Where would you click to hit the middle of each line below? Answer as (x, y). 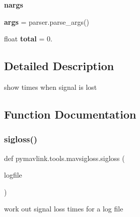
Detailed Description (59, 66)
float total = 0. (28, 39)
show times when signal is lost (51, 87)
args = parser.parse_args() (47, 21)
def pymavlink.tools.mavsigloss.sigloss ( (64, 158)
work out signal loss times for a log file (64, 209)
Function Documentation (70, 114)
